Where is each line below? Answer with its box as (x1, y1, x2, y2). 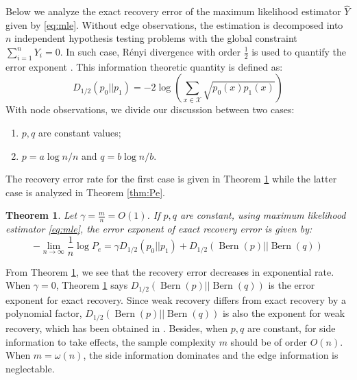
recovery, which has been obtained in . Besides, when (5, 320, 228, 335)
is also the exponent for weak (222, 306, 345, 320)
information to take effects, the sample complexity (5, 334, 216, 348)
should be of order (230, 334, 308, 348)
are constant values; (38, 125, 121, 139)
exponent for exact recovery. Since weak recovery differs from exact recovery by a (5, 292, 346, 307)
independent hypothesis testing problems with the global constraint (14, 31, 297, 45)
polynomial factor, (5, 306, 82, 320)
